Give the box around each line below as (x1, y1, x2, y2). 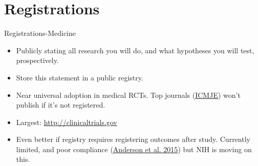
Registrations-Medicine (4, 28, 76, 38)
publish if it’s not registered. (16, 99, 105, 110)
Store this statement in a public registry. (16, 72, 143, 82)
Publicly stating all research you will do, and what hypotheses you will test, (16, 45, 254, 55)
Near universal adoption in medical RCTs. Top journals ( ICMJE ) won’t (16, 89, 241, 100)
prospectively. (16, 55, 59, 66)
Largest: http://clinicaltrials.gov (16, 116, 117, 127)
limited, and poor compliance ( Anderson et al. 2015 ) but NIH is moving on (16, 143, 252, 154)
